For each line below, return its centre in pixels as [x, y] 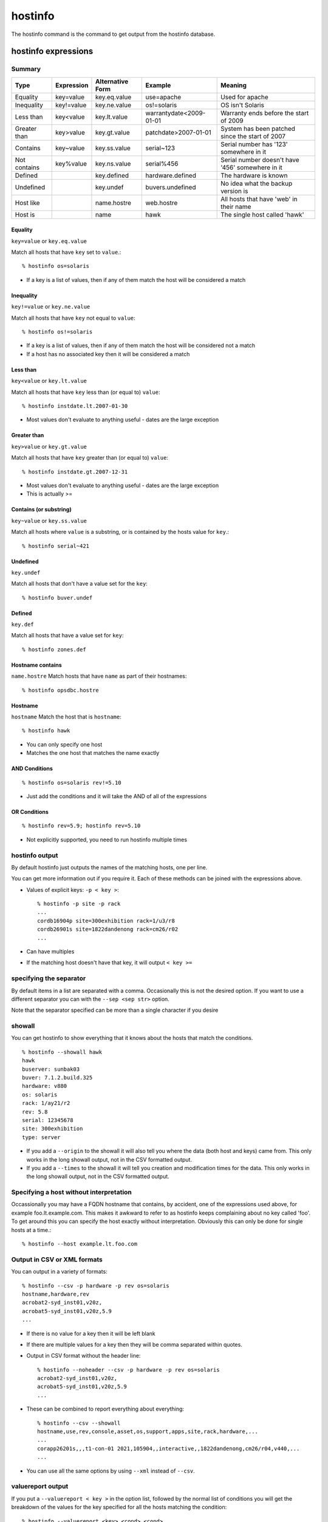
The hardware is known [254, 175]
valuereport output [40, 1487]
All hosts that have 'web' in [259, 199]
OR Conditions [30, 812]
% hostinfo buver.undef [57, 598]
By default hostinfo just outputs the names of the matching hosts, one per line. [109, 867]
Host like [27, 203]
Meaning [234, 85]
